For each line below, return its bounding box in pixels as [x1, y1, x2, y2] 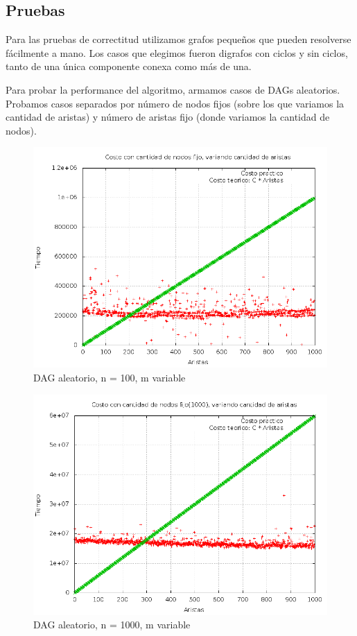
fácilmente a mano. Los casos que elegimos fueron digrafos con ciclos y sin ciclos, [6, 45, 348, 60]
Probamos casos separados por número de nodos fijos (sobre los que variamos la [6, 96, 345, 110]
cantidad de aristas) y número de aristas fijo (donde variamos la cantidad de [6, 110, 330, 124]
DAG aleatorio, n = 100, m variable [33, 370, 186, 384]
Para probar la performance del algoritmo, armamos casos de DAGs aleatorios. [6, 82, 340, 96]
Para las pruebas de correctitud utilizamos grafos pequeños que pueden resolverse [6, 32, 351, 46]
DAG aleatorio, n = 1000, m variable [33, 617, 191, 632]
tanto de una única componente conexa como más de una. [6, 59, 252, 74]
